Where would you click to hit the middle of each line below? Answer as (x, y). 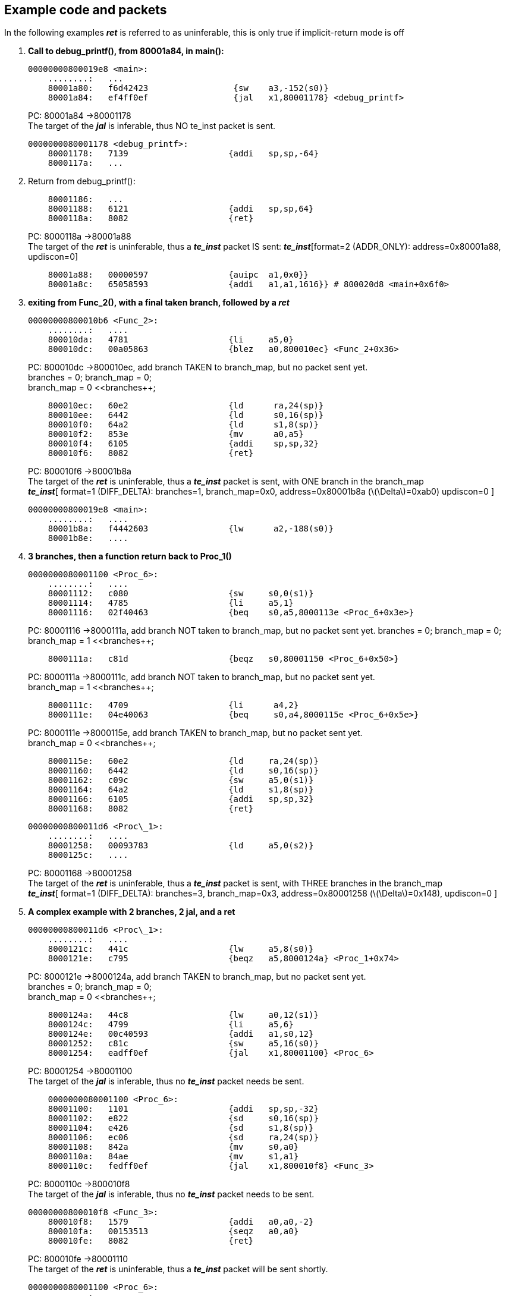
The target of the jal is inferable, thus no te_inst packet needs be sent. (166, 1081)
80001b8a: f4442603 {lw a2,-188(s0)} (191, 529)
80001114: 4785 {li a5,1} (171, 603)
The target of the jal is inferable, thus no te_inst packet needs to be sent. (171, 1194)
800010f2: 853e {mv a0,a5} (176, 434)
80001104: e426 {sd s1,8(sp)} (181, 1128)
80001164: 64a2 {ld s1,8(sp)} (181, 790)
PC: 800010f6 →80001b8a (80, 471)
